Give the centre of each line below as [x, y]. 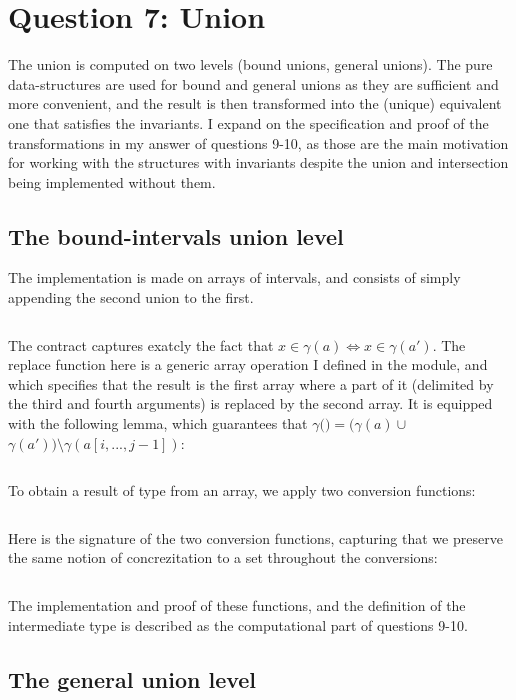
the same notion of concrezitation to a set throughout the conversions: [223, 557]
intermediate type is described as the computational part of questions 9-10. [238, 624]
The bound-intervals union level [176, 235]
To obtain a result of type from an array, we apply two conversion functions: [242, 490]
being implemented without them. [112, 181]
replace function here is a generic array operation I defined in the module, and [248, 364]
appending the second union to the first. [131, 297]
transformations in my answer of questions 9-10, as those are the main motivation [258, 142]
